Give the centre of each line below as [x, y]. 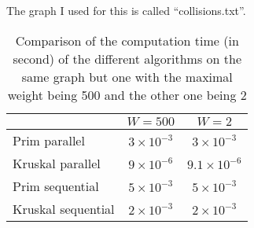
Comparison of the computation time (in [127, 40]
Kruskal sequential [64, 208]
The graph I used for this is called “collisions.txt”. [126, 10]
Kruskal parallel [57, 163]
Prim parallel [49, 140]
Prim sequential [56, 186]
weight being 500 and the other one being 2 [127, 94]
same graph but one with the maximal [127, 76]
